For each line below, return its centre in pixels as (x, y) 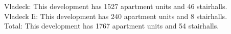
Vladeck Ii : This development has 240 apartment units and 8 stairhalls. (116, 16)
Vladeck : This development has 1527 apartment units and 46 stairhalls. (116, 6)
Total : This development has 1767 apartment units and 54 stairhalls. (112, 26)
